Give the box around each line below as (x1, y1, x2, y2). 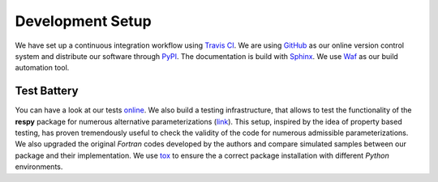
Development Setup (15, 12, 152, 30)
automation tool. (15, 63, 70, 73)
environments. (15, 162, 63, 171)
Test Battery (15, 84, 79, 98)
